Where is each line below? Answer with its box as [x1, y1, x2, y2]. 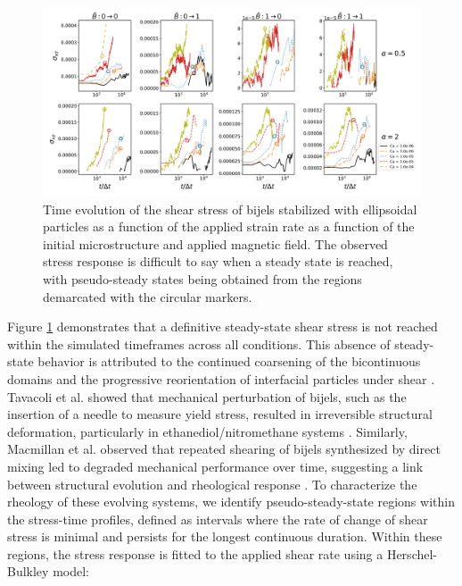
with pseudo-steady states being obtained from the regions [43, 269, 362, 288]
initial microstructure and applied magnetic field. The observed [43, 234, 388, 253]
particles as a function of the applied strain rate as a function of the [43, 217, 415, 236]
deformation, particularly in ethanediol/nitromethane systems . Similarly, [7, 422, 408, 440]
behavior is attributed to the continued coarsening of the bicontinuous [37, 352, 421, 371]
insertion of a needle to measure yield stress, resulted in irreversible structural [7, 405, 433, 423]
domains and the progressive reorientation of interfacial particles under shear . [7, 369, 435, 388]
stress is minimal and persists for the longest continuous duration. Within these [7, 527, 442, 546]
